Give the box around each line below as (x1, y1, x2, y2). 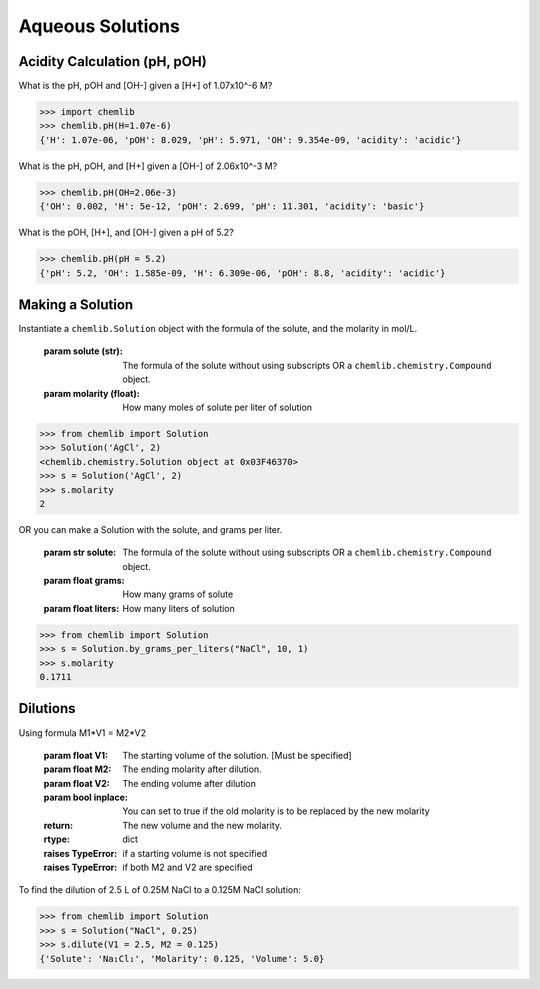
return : (43, 819, 74, 831)
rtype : (43, 833, 70, 845)
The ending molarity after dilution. (122, 763, 262, 775)
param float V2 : (43, 777, 110, 789)
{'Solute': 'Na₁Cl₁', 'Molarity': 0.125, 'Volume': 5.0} (39, 953, 325, 964)
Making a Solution (18, 296, 134, 313)
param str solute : (43, 546, 117, 559)
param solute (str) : (43, 345, 124, 357)
